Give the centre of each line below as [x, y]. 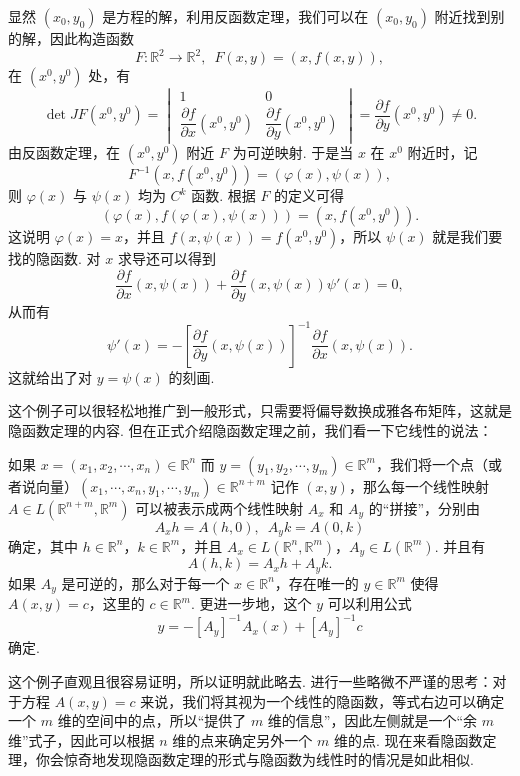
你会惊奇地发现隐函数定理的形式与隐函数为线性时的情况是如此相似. [254, 759]
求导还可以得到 [166, 257]
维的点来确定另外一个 [242, 739]
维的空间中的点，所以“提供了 [152, 720]
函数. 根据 [223, 195]
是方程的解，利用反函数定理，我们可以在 [235, 16]
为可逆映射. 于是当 [293, 152]
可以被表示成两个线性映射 [219, 507]
